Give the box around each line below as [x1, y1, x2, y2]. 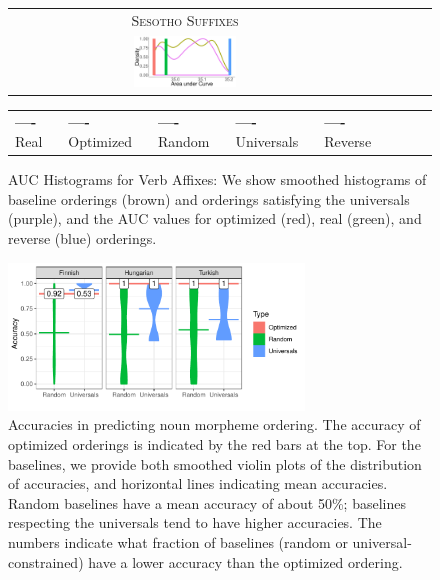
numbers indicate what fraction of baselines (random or [8, 532, 348, 553]
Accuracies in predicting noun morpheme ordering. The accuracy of [8, 414, 421, 435]
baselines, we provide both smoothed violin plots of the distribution [8, 453, 422, 474]
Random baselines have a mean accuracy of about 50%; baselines [8, 492, 406, 513]
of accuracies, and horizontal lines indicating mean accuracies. [8, 473, 388, 494]
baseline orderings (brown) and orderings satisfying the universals [8, 188, 410, 209]
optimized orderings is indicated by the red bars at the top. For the [8, 434, 421, 455]
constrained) [8, 551, 84, 572]
